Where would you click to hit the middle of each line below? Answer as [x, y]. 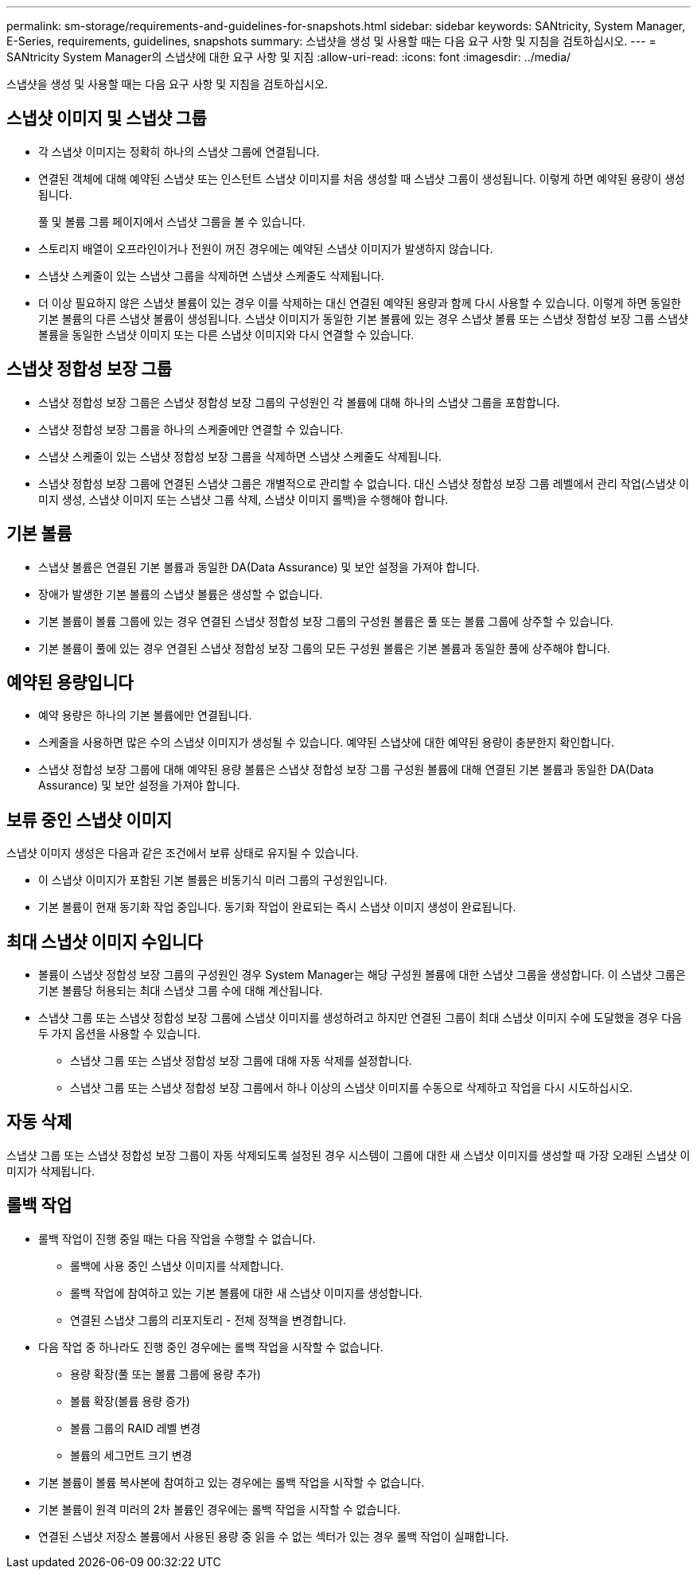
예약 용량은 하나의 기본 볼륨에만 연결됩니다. [145, 715]
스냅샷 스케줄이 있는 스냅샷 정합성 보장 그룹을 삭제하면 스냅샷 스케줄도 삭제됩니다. [240, 456]
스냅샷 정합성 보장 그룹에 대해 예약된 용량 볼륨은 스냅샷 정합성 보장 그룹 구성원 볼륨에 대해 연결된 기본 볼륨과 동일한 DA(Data [346, 770]
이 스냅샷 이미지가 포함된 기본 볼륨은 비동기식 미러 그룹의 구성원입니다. [213, 880]
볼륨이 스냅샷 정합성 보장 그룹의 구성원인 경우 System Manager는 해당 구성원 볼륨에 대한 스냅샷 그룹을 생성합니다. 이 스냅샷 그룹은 [362, 975]
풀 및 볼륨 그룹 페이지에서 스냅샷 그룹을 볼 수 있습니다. [172, 221]
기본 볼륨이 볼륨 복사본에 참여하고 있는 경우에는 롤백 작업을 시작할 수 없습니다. [232, 1482]
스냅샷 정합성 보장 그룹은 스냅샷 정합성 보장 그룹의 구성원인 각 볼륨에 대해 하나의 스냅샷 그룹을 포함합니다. [299, 402]
